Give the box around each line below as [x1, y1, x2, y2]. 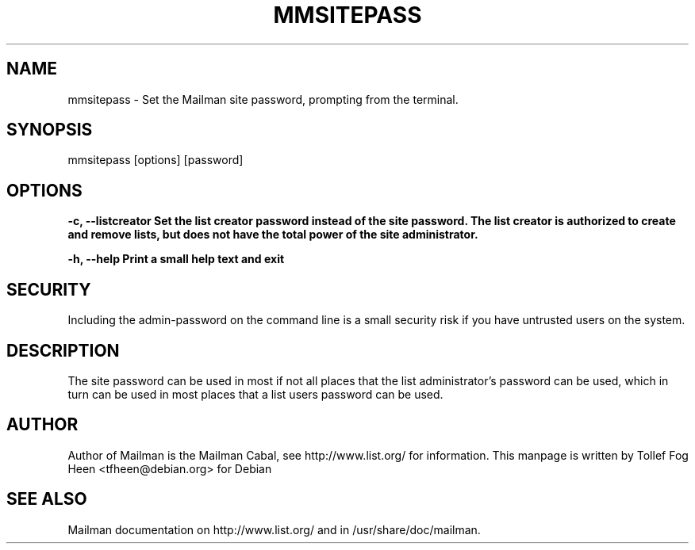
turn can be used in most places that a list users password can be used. [67, 387, 443, 401]
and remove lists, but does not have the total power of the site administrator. [67, 227, 478, 242]
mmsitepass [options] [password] [67, 153, 244, 167]
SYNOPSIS [6, 120, 93, 140]
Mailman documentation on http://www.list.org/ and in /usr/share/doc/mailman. [67, 522, 481, 537]
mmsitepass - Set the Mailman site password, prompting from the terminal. [67, 92, 459, 106]
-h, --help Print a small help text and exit [67, 252, 285, 266]
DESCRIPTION [6, 340, 120, 361]
